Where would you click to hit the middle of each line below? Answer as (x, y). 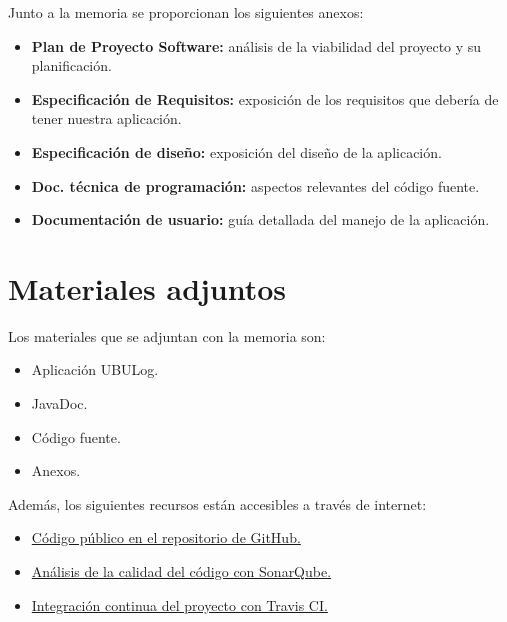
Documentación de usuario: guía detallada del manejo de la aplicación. (260, 219)
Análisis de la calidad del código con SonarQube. (181, 571)
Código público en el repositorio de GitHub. (166, 537)
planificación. (71, 65)
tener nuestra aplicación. (106, 118)
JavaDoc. (59, 403)
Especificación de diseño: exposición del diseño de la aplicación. (236, 151)
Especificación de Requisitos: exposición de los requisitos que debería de (265, 98)
